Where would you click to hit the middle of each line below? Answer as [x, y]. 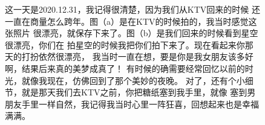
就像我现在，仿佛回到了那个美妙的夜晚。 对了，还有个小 [133, 80]
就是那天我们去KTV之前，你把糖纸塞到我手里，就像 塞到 [134, 92]
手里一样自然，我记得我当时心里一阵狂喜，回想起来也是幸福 [140, 104]
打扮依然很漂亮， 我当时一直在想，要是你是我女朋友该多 [133, 56]
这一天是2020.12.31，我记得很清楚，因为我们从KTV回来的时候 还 [132, 9]
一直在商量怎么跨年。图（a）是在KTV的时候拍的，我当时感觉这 [131, 21]
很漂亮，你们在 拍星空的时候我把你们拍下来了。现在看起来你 [125, 44]
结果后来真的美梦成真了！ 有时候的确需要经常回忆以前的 [133, 68]
